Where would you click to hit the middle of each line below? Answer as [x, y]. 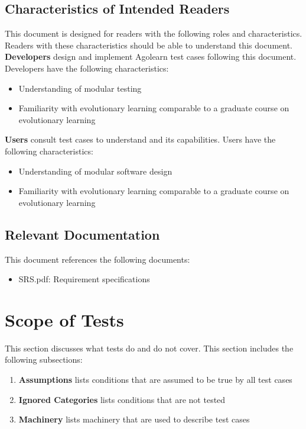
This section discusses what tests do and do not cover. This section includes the [149, 348]
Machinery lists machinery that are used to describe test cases [134, 419]
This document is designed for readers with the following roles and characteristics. [154, 33]
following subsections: [44, 359]
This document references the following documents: [97, 259]
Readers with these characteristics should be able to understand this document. [149, 45]
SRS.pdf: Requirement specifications [84, 279]
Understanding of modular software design [95, 171]
